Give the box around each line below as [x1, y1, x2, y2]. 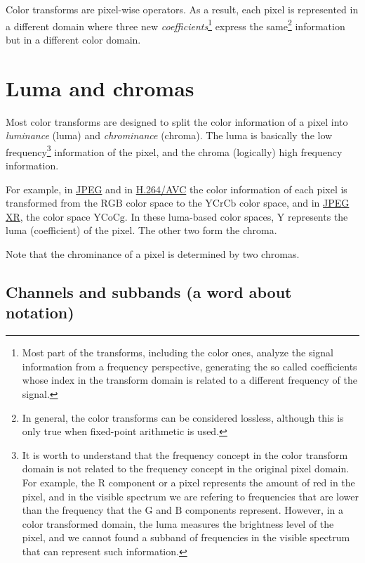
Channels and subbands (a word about [6, 280, 292, 302]
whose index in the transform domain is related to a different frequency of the [22, 373, 357, 387]
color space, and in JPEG [239, 195, 350, 210]
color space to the [126, 195, 202, 210]
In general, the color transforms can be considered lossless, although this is [22, 410, 344, 425]
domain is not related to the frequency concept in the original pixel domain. [22, 461, 350, 476]
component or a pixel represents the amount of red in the [108, 474, 355, 489]
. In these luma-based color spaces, [124, 209, 274, 224]
